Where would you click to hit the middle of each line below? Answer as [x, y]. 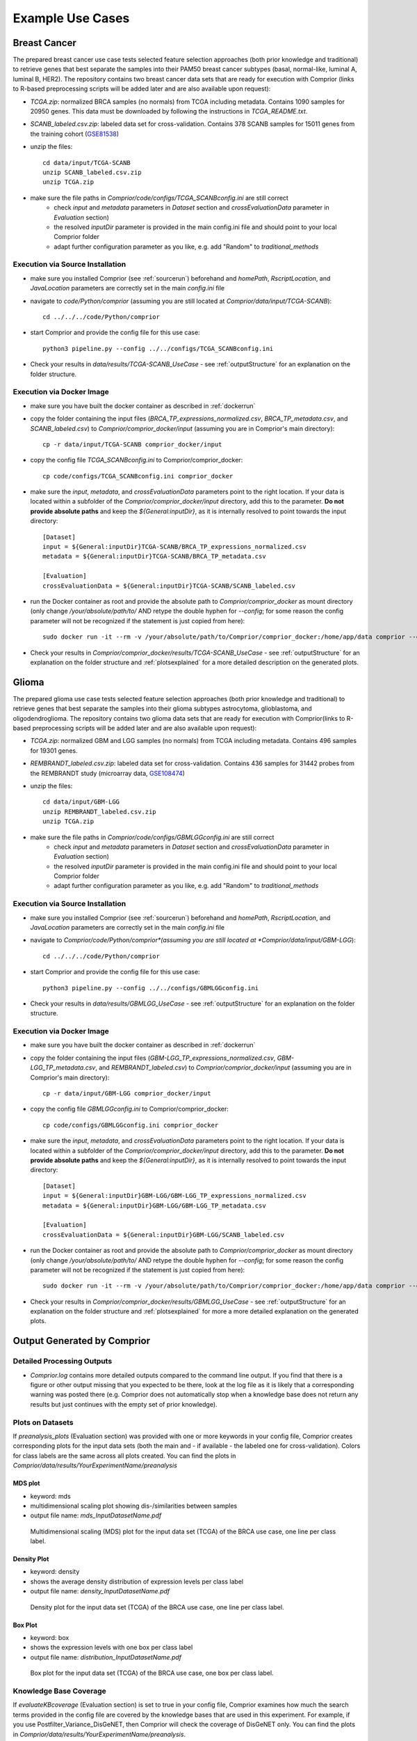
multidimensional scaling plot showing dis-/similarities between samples [134, 1506]
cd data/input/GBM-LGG [81, 802]
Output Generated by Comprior [82, 1341]
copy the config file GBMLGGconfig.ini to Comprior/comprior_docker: [130, 1109]
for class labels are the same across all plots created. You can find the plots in [124, 1455]
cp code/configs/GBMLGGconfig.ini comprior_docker [131, 1125]
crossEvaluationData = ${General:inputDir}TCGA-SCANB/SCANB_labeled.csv [169, 586]
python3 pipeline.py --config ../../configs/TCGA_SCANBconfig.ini [158, 349]
